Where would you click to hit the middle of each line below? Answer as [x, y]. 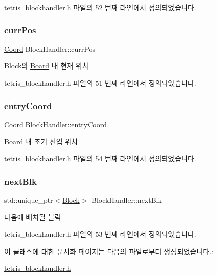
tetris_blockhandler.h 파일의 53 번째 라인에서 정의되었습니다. [100, 234]
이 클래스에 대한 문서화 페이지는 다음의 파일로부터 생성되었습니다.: [109, 251]
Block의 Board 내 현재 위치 [47, 66]
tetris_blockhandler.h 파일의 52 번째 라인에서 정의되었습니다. [100, 7]
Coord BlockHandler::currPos [50, 48]
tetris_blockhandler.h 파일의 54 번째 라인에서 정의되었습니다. [100, 158]
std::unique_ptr [29, 200]
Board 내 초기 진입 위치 [41, 141]
